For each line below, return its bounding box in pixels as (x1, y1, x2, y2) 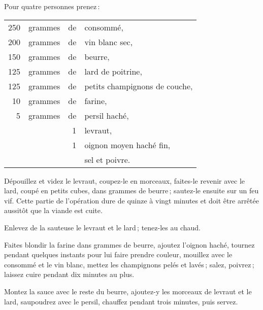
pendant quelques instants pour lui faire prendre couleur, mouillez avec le (4, 249, 233, 260)
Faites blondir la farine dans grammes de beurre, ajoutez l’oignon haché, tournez (4, 239, 255, 250)
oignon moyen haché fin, (84, 139, 171, 151)
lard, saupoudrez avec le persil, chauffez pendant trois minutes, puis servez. (4, 296, 238, 306)
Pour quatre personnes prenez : (4, 1, 100, 11)
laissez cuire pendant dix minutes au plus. (4, 269, 135, 280)
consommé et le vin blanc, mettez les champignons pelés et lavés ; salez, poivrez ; (4, 259, 254, 269)
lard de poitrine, (84, 65, 142, 77)
